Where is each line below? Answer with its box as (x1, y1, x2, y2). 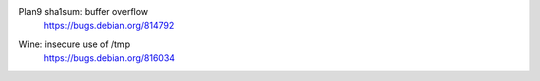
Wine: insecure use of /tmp (18, 38, 130, 50)
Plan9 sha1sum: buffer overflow (18, 6, 149, 17)
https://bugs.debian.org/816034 (43, 52, 175, 64)
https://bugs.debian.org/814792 (43, 20, 175, 32)
